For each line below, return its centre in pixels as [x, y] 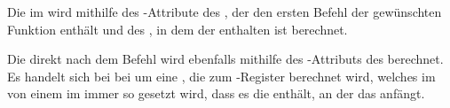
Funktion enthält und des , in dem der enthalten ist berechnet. [178, 29]
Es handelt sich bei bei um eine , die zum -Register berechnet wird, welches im [221, 76]
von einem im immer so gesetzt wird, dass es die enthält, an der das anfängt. [216, 93]
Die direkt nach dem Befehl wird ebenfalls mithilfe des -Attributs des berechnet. [225, 59]
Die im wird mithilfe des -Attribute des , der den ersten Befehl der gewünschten [225, 12]
